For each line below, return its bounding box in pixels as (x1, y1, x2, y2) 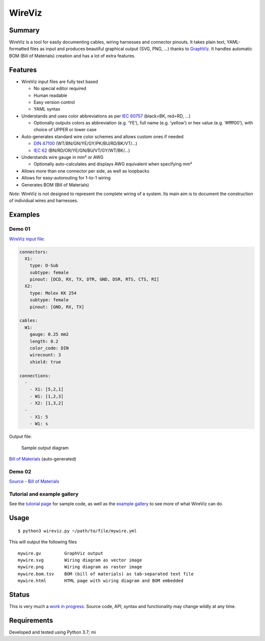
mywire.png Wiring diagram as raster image (18, 564, 142, 570)
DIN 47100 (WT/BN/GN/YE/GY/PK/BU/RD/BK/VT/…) (33, 141, 137, 146)
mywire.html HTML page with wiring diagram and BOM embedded (18, 578, 184, 583)
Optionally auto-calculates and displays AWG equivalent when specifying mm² (33, 161, 192, 167)
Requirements (9, 616, 53, 624)
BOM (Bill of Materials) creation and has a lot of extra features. (9, 53, 136, 58)
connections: (19, 373, 51, 379)
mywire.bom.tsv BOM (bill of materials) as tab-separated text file (18, 571, 194, 577)
